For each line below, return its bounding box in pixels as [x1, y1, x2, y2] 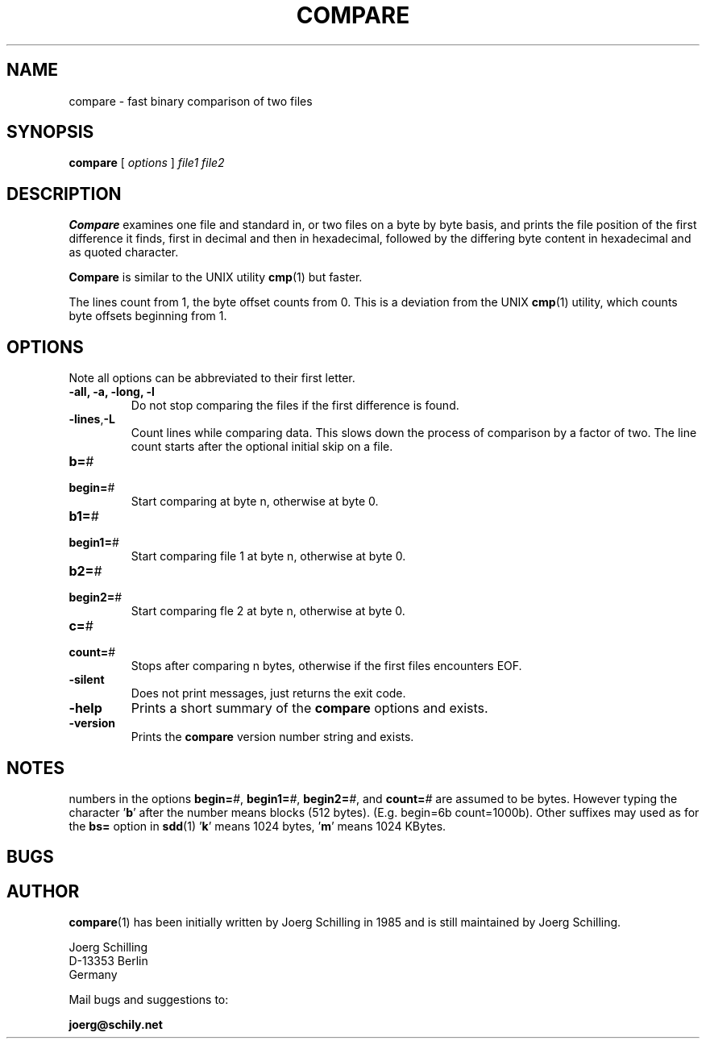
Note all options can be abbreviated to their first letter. [69, 371, 355, 385]
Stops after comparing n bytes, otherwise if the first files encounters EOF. [131, 659, 522, 673]
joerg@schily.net [69, 1018, 163, 1032]
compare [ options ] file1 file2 [69, 156, 225, 170]
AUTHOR [6, 881, 80, 901]
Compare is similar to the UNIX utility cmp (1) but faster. [69, 270, 363, 285]
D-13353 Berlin [69, 954, 148, 968]
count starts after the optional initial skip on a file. [131, 439, 393, 454]
